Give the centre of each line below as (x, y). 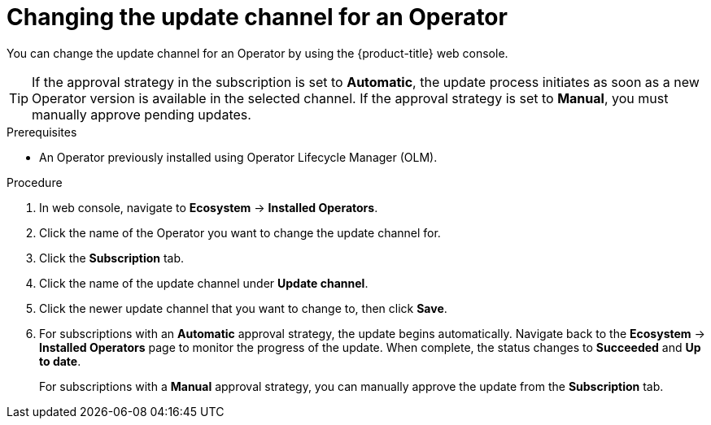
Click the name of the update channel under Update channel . (204, 283)
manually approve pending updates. (142, 114)
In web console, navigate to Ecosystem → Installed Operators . (209, 207)
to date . (60, 361)
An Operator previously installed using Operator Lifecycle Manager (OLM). (238, 157)
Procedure (35, 182)
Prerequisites (42, 132)
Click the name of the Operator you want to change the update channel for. (240, 232)
